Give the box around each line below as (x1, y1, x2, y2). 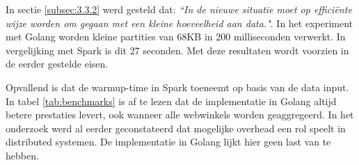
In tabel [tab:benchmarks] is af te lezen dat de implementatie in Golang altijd (6, 93, 337, 108)
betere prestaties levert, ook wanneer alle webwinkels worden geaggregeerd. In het (6, 107, 354, 122)
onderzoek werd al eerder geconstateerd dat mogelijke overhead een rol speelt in (6, 120, 346, 135)
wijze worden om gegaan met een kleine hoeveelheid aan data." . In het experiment (6, 15, 353, 30)
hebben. (6, 148, 39, 162)
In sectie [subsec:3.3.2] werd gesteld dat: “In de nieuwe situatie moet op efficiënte (6, 2, 352, 16)
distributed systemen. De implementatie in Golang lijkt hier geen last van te (6, 134, 331, 149)
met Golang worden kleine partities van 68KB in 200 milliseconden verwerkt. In (6, 29, 346, 44)
